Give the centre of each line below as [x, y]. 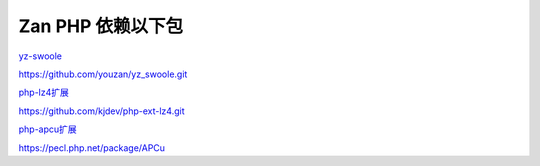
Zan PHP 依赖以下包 [101, 26]
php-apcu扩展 [47, 129]
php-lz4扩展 [44, 92]
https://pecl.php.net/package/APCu [91, 147]
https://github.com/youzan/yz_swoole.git [103, 74]
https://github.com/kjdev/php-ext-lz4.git [101, 111]
